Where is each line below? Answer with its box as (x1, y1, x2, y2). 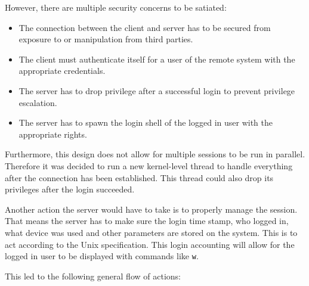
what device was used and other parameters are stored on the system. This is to (5, 226, 298, 238)
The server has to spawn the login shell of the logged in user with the (18, 116, 273, 129)
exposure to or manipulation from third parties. (18, 33, 193, 45)
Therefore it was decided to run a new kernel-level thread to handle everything (5, 159, 293, 172)
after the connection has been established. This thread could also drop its (5, 171, 274, 184)
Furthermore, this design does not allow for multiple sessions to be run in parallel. (5, 148, 305, 160)
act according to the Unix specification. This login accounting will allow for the (5, 238, 295, 250)
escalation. (18, 96, 57, 108)
